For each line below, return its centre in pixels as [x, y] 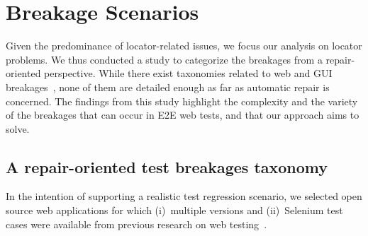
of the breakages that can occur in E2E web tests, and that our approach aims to [183, 115]
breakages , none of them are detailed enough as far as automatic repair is [168, 87]
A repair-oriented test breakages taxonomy [167, 166]
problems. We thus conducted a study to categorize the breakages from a [164, 59]
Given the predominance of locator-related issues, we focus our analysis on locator [184, 46]
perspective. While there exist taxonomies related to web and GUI [188, 73]
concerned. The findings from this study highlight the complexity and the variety [182, 101]
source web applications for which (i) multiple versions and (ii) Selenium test [174, 210]
